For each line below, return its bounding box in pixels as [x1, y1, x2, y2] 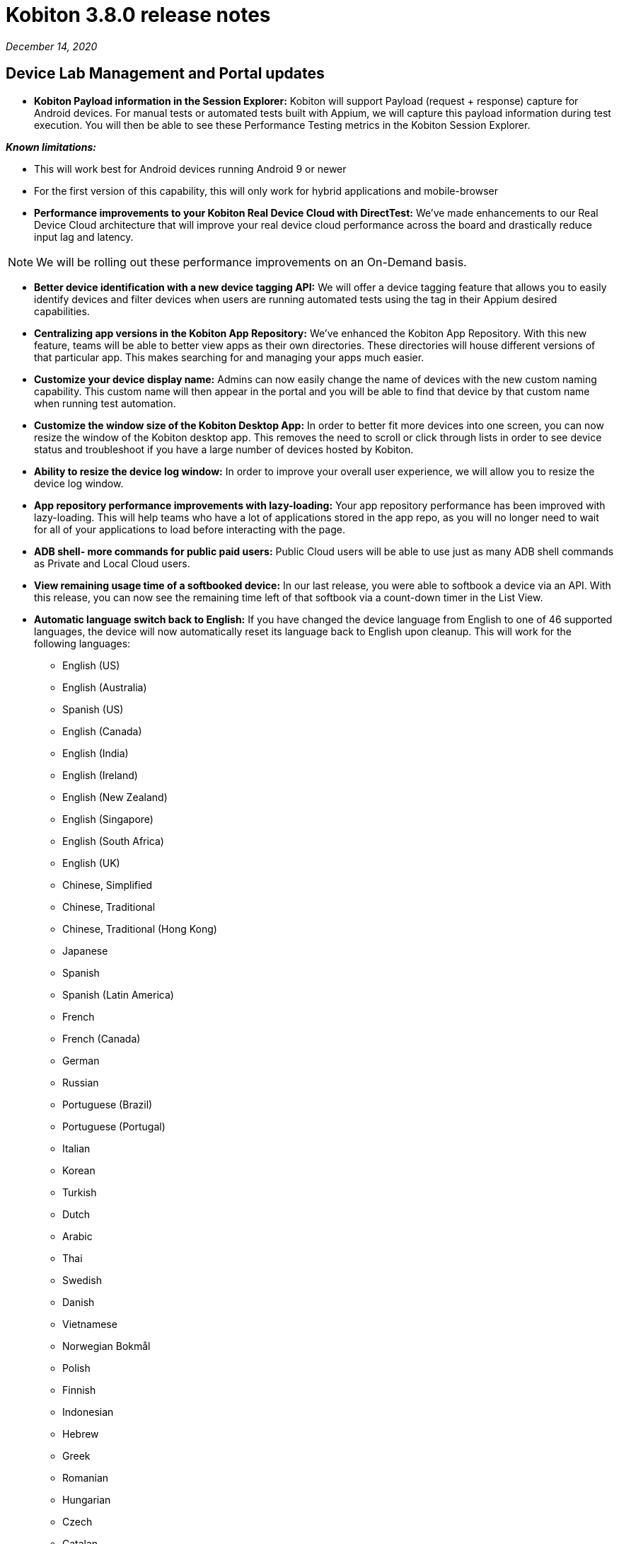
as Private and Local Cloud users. [34, 557, 190, 569]
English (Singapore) [62, 812, 154, 825]
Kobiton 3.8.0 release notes [6, 3, 271, 27]
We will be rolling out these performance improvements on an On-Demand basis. [36, 254, 467, 269]
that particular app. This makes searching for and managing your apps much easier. [34, 351, 424, 363]
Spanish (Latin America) [62, 988, 174, 1001]
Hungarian [62, 1493, 111, 1506]
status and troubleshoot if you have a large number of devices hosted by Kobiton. [34, 443, 414, 455]
